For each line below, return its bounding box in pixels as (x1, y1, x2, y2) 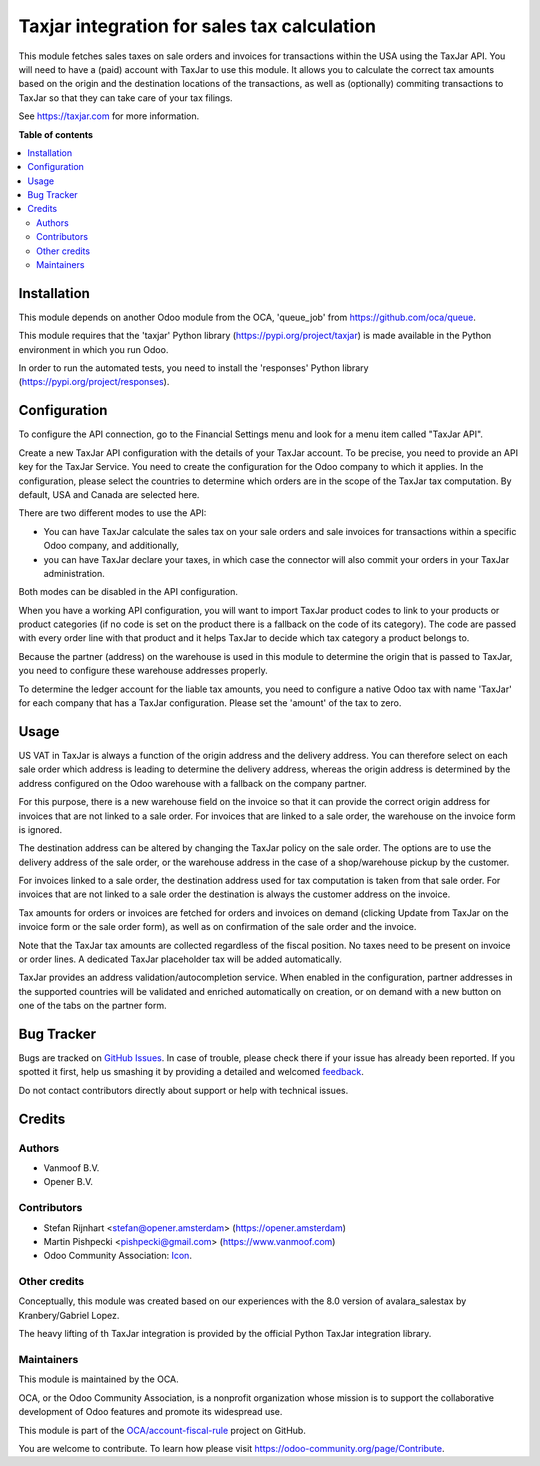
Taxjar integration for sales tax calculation (18, 15, 377, 37)
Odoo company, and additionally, (43, 540, 180, 552)
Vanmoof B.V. (43, 1162, 100, 1174)
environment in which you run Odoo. (18, 343, 169, 355)
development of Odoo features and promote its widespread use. (18, 1406, 283, 1418)
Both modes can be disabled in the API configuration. (18, 586, 239, 598)
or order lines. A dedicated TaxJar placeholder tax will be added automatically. (18, 953, 342, 965)
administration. (43, 567, 105, 579)
